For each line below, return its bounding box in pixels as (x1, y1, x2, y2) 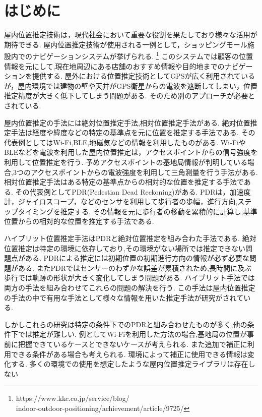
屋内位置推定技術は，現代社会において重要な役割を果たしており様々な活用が (4, 29, 257, 40)
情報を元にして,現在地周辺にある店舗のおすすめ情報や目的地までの (4, 61, 225, 71)
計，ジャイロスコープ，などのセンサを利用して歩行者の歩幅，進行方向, (4, 196, 238, 207)
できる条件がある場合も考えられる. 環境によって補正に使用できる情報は (11, 348, 247, 359)
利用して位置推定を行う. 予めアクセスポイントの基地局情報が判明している (4, 156, 248, 167)
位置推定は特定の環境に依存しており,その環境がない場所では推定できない (4, 243, 246, 253)
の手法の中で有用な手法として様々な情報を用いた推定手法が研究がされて (4, 292, 244, 303)
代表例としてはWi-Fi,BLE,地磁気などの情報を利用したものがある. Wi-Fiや (4, 137, 246, 147)
